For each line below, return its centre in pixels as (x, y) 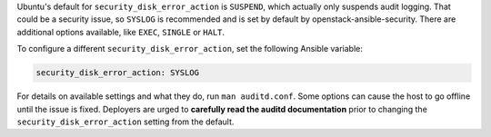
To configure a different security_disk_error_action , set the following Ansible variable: (190, 49)
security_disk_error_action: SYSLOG (118, 73)
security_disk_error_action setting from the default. (125, 122)
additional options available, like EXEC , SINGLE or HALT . (121, 32)
